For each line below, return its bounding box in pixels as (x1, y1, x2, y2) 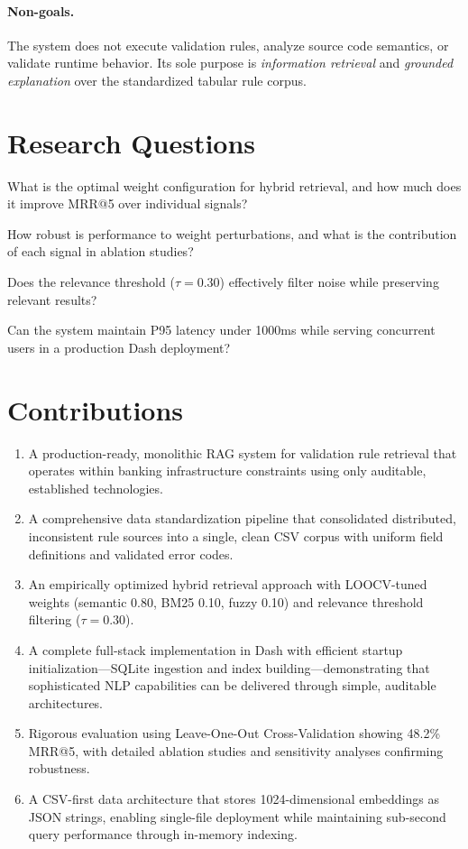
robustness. (28, 759, 90, 778)
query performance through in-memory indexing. (28, 825, 298, 844)
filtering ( (28, 610, 81, 629)
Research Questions (7, 124, 256, 161)
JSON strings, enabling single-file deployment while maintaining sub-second (28, 807, 446, 826)
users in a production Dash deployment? (7, 337, 231, 356)
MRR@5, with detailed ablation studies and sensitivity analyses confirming (28, 741, 444, 760)
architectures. (28, 693, 104, 712)
